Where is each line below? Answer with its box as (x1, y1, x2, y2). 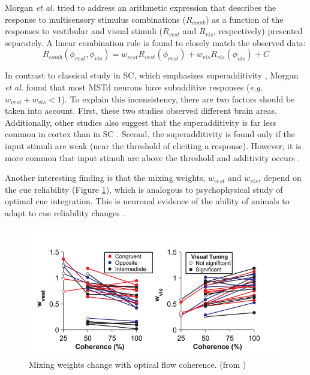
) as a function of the (206, 13, 284, 25)
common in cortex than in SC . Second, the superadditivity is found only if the (5, 128, 296, 140)
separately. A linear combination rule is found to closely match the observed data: (5, 36, 306, 49)
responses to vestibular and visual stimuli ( (5, 25, 163, 37)
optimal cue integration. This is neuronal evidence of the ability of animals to (5, 195, 290, 207)
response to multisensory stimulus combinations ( (5, 13, 186, 25)
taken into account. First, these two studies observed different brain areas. (5, 104, 277, 117)
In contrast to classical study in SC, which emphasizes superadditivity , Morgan (5, 69, 299, 81)
